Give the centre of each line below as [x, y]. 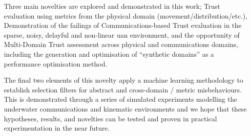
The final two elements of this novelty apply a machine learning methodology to [124, 80]
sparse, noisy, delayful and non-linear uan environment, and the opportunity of [122, 34]
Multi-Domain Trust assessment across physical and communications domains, [121, 44]
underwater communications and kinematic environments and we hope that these [125, 108]
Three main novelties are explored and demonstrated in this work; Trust [112, 6]
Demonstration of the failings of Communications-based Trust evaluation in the [123, 25]
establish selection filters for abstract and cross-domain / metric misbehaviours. [123, 89]
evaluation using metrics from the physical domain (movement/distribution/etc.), [126, 15]
